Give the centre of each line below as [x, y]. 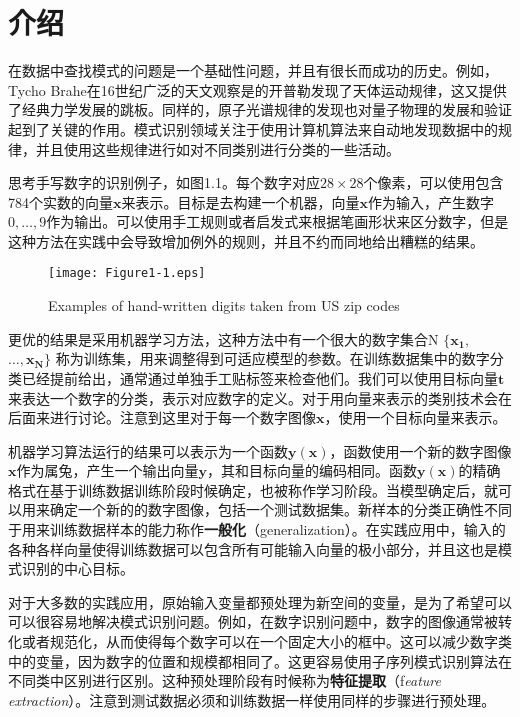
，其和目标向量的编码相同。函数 [312, 470]
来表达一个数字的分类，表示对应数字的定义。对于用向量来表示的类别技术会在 [260, 397]
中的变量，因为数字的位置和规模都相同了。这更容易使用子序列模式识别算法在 [260, 660]
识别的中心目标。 [77, 568]
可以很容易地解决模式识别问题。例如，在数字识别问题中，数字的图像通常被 [253, 621]
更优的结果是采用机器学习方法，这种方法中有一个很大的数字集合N [223, 338]
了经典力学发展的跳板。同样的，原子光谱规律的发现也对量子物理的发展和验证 [260, 109]
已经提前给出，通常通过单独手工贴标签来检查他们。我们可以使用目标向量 [259, 377]
